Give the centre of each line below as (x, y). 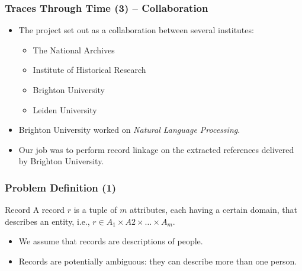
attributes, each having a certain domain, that (214, 210)
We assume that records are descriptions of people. (111, 241)
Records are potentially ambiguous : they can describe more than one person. (158, 261)
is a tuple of (95, 210)
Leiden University (65, 109)
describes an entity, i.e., (47, 221)
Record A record (35, 210)
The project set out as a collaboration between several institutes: (136, 30)
